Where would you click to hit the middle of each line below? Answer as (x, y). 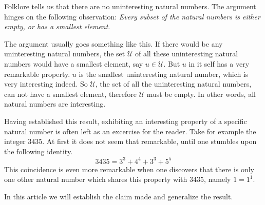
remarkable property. (37, 74)
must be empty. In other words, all (201, 94)
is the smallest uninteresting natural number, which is (164, 74)
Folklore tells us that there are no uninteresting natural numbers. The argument (130, 6)
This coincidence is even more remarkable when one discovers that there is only (129, 169)
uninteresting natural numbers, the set (65, 54)
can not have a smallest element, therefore (71, 94)
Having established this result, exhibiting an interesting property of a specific (126, 121)
